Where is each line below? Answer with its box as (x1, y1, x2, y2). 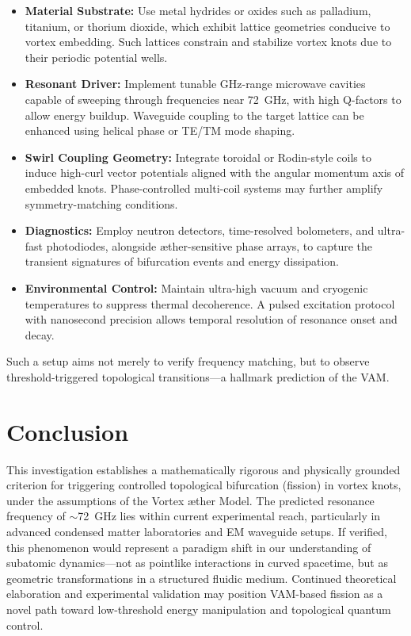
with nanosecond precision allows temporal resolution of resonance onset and (25, 311, 398, 328)
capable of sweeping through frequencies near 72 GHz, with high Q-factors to (25, 90, 401, 107)
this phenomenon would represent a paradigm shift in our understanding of (6, 538, 371, 555)
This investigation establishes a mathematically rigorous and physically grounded (6, 461, 401, 477)
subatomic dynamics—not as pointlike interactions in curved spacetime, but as (6, 554, 388, 571)
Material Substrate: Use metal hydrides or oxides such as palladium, (25, 2, 371, 18)
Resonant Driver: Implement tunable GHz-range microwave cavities (25, 75, 366, 92)
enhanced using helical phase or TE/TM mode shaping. (25, 122, 295, 139)
